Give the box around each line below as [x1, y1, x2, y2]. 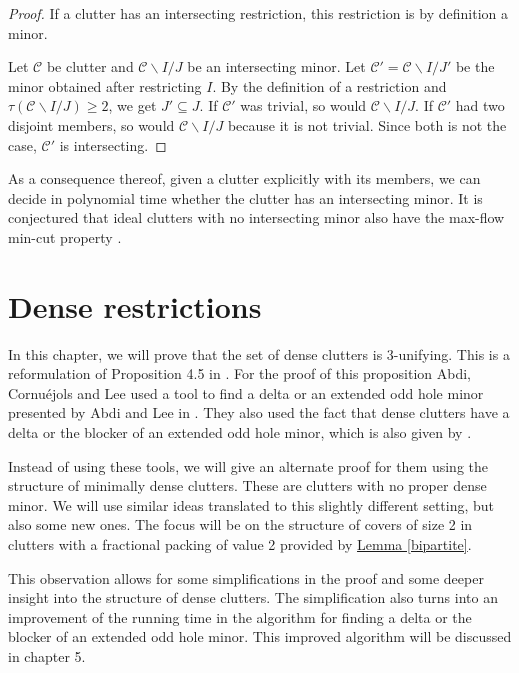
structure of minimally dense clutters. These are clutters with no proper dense [8, 475, 487, 496]
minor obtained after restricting [8, 75, 202, 96]
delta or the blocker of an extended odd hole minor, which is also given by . [8, 422, 472, 443]
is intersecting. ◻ [59, 134, 167, 155]
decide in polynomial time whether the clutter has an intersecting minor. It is [8, 187, 483, 208]
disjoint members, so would [8, 114, 175, 135]
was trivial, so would [240, 95, 367, 116]
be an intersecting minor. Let [187, 56, 366, 77]
